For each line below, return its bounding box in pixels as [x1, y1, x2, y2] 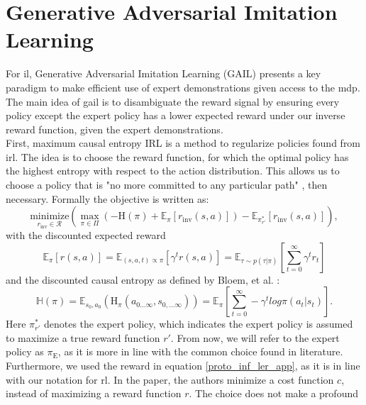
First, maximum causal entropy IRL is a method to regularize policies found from [6, 135, 361, 150]
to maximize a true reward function [6, 330, 160, 345]
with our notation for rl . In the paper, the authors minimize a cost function [6, 372, 334, 387]
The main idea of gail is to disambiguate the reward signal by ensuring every [6, 94, 340, 109]
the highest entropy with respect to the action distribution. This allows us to [6, 163, 340, 178]
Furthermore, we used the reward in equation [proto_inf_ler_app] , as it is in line [6, 358, 360, 373]
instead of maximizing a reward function [6, 386, 182, 401]
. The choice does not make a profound [189, 386, 358, 401]
